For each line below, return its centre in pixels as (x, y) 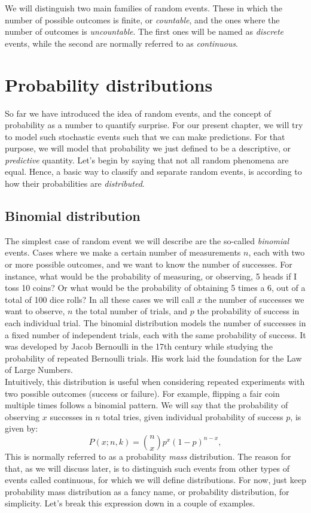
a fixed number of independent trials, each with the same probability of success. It (155, 334)
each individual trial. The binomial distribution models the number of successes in (155, 323)
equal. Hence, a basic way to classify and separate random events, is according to (153, 171)
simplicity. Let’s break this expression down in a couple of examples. (130, 503)
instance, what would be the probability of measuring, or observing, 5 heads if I (151, 276)
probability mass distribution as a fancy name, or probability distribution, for (147, 491)
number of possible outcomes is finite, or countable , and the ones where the (142, 19)
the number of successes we (254, 299)
